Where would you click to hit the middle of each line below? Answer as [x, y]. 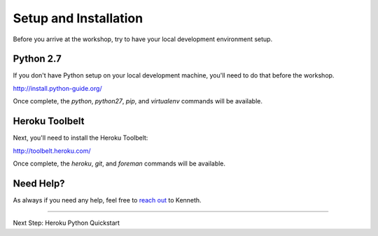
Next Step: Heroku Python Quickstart [66, 223]
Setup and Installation [78, 18]
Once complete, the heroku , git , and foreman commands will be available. [119, 163]
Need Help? [39, 183]
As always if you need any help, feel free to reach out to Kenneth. [107, 200]
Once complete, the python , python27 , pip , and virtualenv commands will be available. [138, 101]
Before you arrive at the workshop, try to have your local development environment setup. [143, 39]
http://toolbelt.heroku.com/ [52, 151]
